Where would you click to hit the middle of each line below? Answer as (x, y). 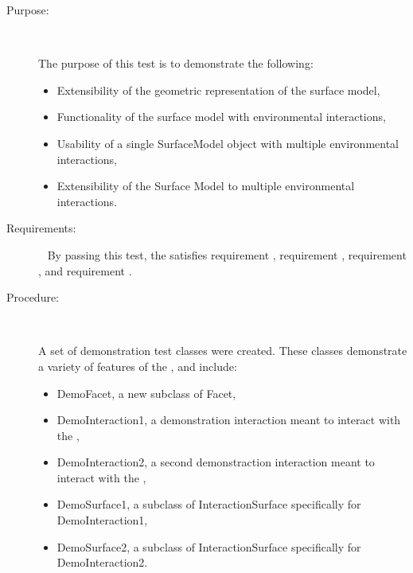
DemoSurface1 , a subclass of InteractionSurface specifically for (209, 504)
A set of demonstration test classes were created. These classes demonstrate (223, 351)
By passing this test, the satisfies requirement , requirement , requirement (227, 254)
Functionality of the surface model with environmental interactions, (221, 117)
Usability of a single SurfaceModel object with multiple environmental (228, 143)
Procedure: (33, 297)
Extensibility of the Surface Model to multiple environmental (206, 186)
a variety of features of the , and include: (138, 366)
